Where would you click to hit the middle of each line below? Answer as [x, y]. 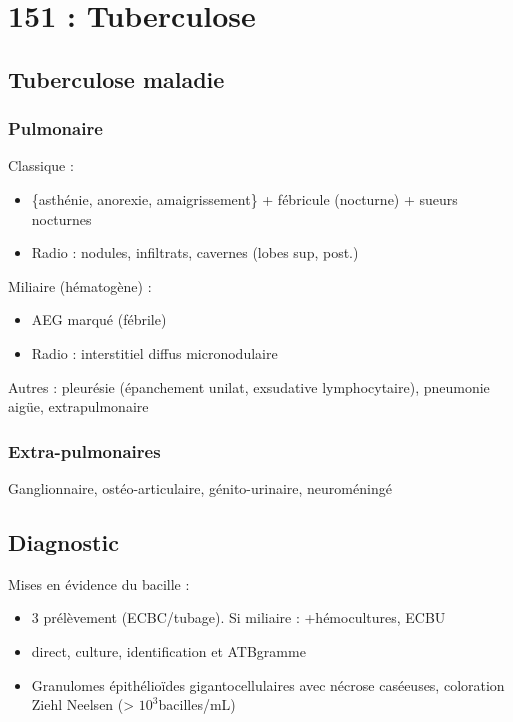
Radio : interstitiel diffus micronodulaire [154, 352]
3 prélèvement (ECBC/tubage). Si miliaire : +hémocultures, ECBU [238, 617]
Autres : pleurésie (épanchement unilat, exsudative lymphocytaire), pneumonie [249, 386]
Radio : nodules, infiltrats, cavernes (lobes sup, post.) [195, 252]
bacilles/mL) [197, 704]
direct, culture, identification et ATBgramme [168, 650]
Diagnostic [63, 541]
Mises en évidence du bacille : [99, 583]
